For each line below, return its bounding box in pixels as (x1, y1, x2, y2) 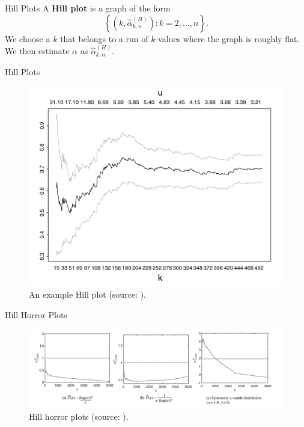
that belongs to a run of (60, 32, 148, 45)
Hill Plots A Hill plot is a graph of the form (5, 2, 171, 14)
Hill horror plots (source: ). (29, 410, 129, 422)
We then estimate (5, 45, 70, 57)
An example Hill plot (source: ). (29, 288, 146, 301)
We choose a (5, 32, 50, 45)
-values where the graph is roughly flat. (155, 32, 300, 45)
